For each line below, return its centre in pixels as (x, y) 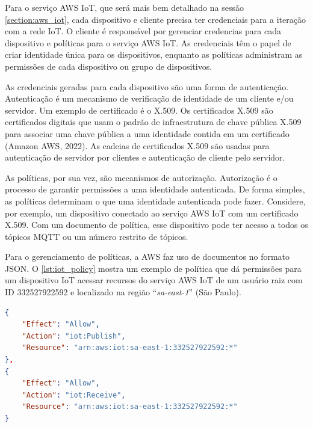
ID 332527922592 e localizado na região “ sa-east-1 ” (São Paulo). (123, 292)
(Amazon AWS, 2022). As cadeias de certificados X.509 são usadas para (137, 145)
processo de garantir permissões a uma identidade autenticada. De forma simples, (155, 189)
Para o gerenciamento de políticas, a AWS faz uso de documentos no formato (147, 257)
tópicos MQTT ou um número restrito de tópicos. (97, 236)
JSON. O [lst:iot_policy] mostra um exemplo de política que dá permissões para (153, 268)
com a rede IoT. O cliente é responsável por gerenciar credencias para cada (143, 31)
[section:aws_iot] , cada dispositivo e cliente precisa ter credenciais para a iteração (155, 19)
